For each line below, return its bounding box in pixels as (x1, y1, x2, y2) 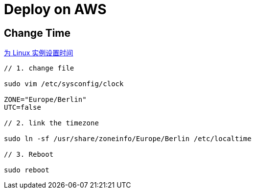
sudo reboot (4, 166, 49, 174)
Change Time (4, 26, 71, 39)
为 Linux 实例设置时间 (4, 48, 73, 57)
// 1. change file (4, 64, 74, 72)
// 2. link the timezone (4, 119, 99, 127)
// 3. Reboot (4, 150, 54, 159)
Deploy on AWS (4, 1, 107, 18)
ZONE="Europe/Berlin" (4, 96, 87, 104)
